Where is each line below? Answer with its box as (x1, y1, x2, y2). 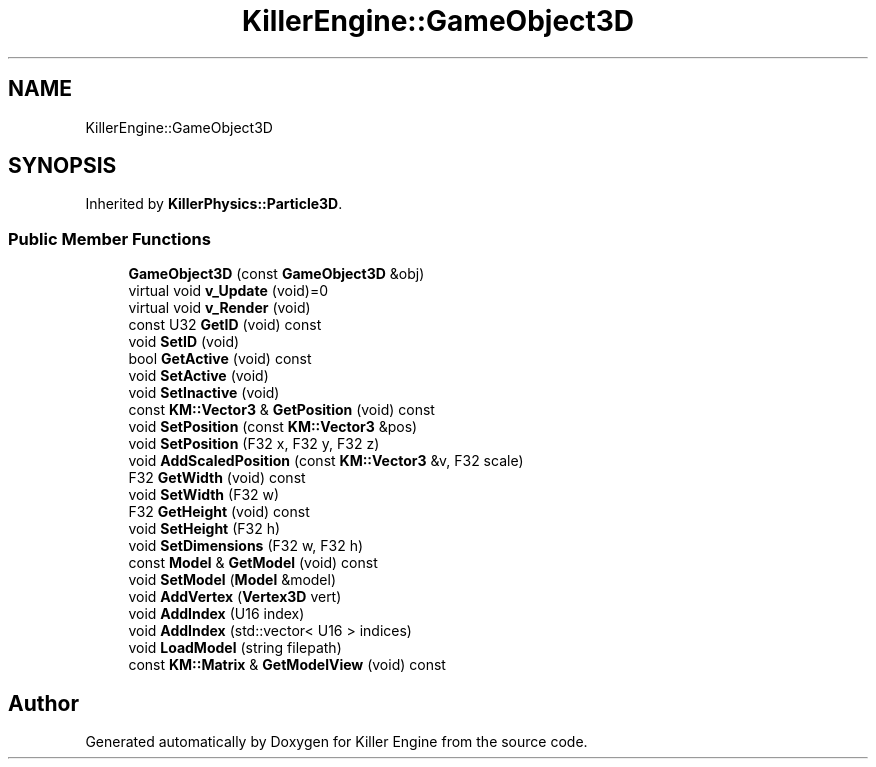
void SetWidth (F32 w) (128, 486, 280, 504)
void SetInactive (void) (128, 384, 280, 402)
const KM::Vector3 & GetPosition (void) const (128, 401, 435, 419)
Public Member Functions (8, 228, 211, 249)
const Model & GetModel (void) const (128, 554, 378, 572)
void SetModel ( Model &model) (128, 571, 337, 589)
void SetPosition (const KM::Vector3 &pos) (128, 418, 418, 436)
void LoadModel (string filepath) (128, 639, 342, 657)
